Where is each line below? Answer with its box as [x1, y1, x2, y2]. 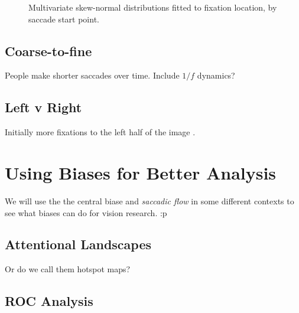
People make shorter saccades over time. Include [5, 69, 180, 81]
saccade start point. [28, 12, 99, 25]
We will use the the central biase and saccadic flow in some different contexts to [5, 194, 294, 207]
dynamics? [197, 69, 235, 81]
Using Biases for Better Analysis [5, 160, 277, 184]
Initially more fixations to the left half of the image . [5, 126, 196, 138]
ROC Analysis [5, 292, 93, 310]
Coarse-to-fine [5, 41, 92, 60]
